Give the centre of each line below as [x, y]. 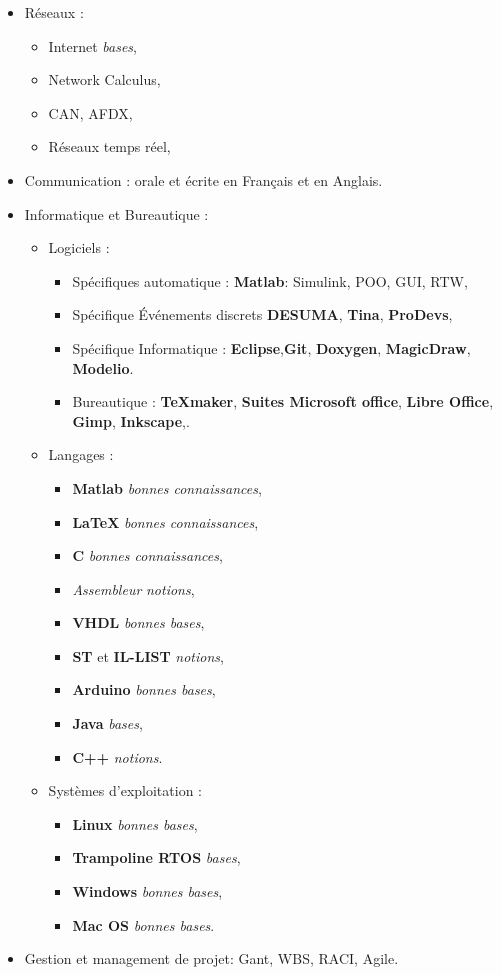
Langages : [81, 454]
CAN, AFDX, [90, 112]
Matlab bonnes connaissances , [167, 487]
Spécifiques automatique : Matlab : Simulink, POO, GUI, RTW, [270, 280]
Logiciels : [79, 247]
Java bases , [107, 723]
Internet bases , [92, 45]
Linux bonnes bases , [135, 823]
